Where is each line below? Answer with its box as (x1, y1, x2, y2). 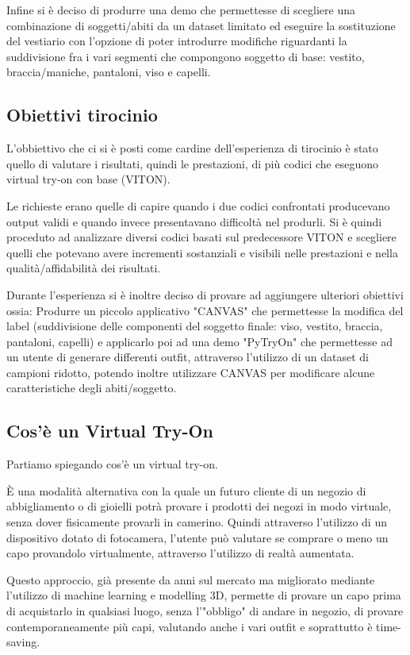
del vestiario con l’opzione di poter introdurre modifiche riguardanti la (6, 33, 347, 49)
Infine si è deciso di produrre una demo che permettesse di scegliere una (6, 2, 355, 17)
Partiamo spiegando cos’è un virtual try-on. (6, 456, 218, 472)
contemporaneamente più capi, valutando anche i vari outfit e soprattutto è (6, 618, 373, 634)
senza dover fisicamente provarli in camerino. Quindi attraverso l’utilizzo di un (6, 514, 387, 530)
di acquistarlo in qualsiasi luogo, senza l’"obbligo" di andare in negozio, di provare (6, 603, 404, 619)
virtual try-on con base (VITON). (6, 171, 171, 187)
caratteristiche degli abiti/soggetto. (6, 380, 177, 396)
